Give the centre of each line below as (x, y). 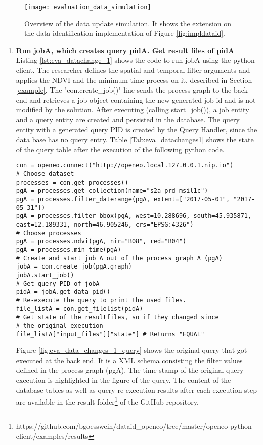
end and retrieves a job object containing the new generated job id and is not (136, 99)
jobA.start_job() (45, 275)
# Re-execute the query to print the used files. (101, 300)
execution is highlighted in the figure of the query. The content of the (123, 380)
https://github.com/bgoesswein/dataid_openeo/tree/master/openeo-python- (135, 426)
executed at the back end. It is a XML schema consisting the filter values (129, 360)
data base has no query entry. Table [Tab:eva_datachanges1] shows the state (135, 139)
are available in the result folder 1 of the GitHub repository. (107, 401)
